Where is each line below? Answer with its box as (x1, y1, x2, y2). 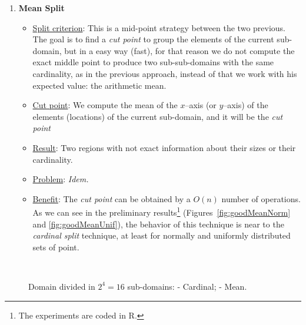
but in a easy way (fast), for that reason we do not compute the (64, 44, 295, 56)
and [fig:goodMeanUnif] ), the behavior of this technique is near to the (32, 217, 284, 230)
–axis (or (185, 99, 217, 111)
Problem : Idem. (32, 173, 89, 185)
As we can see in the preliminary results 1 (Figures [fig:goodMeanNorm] (32, 205, 291, 218)
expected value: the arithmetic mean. (32, 79, 167, 91)
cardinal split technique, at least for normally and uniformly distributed (32, 229, 291, 242)
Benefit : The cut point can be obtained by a (32, 192, 191, 205)
